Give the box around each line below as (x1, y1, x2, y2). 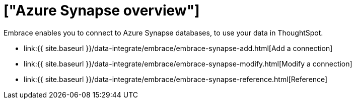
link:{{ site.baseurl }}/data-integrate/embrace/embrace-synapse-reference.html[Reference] (24, 74, 328, 83)
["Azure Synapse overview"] (4, 2, 200, 19)
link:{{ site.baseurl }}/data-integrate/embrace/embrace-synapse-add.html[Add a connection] (24, 43, 333, 52)
